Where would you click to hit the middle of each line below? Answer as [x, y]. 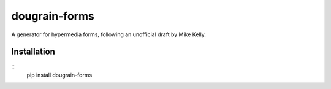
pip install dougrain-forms [59, 75]
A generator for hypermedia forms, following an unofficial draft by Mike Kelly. [109, 34]
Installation [33, 52]
